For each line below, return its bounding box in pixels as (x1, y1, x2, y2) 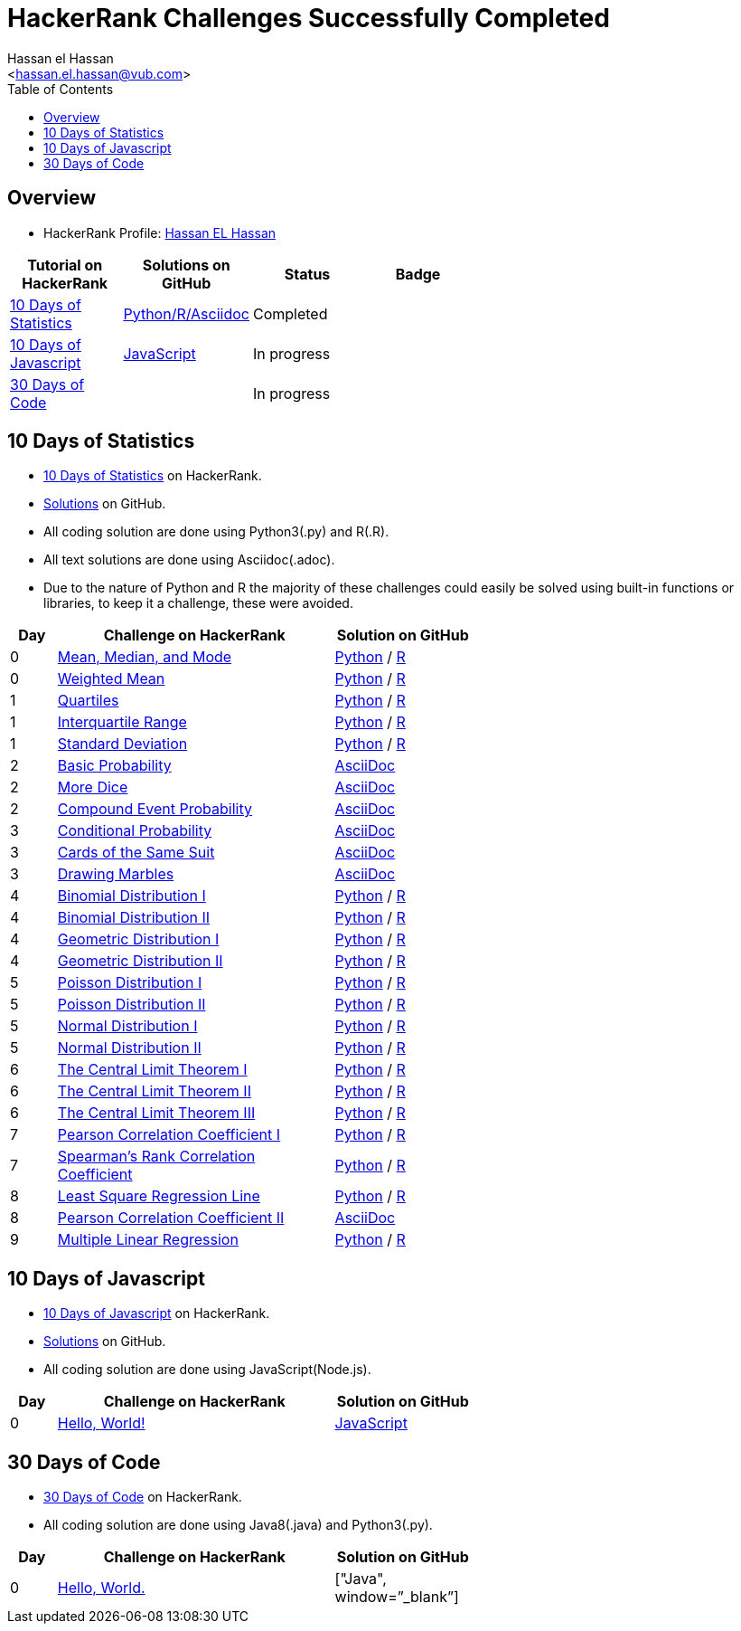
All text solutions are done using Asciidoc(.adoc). (43, 552, 335, 568)
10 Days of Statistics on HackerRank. (43, 468, 262, 484)
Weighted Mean (57, 669, 165, 688)
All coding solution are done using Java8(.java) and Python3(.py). (43, 1517, 433, 1533)
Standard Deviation (57, 735, 188, 754)
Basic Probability (57, 756, 172, 775)
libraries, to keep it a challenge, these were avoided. (43, 595, 353, 612)
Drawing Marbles (57, 865, 174, 884)
